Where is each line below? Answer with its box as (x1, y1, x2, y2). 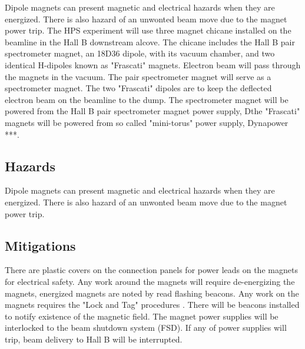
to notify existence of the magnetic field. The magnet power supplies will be (5, 310, 279, 322)
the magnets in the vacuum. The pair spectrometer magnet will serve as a (5, 70, 271, 82)
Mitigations (5, 236, 76, 254)
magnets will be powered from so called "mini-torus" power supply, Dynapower (5, 116, 289, 128)
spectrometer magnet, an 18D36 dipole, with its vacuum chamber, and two (5, 47, 275, 59)
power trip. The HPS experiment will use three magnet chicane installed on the (5, 24, 291, 36)
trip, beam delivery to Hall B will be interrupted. (5, 333, 183, 345)
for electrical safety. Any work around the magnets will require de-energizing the (5, 275, 295, 287)
